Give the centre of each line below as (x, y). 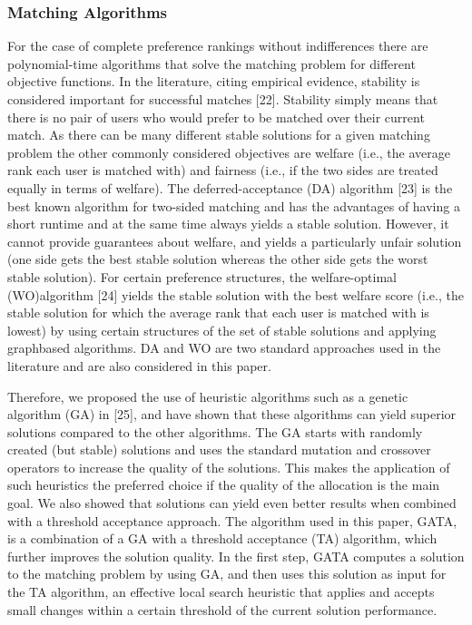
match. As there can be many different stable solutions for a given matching (219, 135)
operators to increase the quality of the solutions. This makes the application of (229, 467)
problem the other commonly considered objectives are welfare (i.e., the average (229, 152)
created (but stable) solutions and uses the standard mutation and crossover (219, 449)
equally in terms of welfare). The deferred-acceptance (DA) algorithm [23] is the (230, 187)
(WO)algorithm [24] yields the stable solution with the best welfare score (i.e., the (236, 294)
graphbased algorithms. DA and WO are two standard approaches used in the (224, 348)
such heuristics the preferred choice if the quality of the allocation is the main (224, 485)
